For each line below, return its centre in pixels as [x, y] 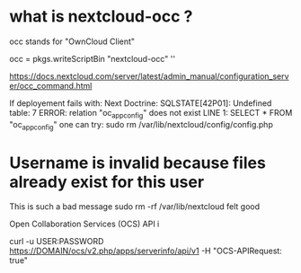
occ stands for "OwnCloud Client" [72, 41]
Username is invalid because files [138, 163]
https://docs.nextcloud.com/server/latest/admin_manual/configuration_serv [149, 76]
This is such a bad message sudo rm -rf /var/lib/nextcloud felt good [135, 207]
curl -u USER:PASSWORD [57, 242]
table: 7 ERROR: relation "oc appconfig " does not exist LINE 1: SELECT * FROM [151, 114]
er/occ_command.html [51, 85]
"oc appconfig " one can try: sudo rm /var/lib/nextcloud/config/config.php [142, 125]
